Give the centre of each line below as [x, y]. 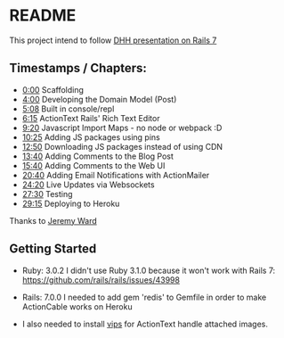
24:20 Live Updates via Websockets [88, 185]
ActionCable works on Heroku [77, 306]
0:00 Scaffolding [53, 89]
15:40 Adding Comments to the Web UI [93, 165]
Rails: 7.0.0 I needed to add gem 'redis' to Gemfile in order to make [144, 297]
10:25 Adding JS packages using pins [91, 137]
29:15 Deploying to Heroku [71, 203]
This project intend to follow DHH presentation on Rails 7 [113, 40]
